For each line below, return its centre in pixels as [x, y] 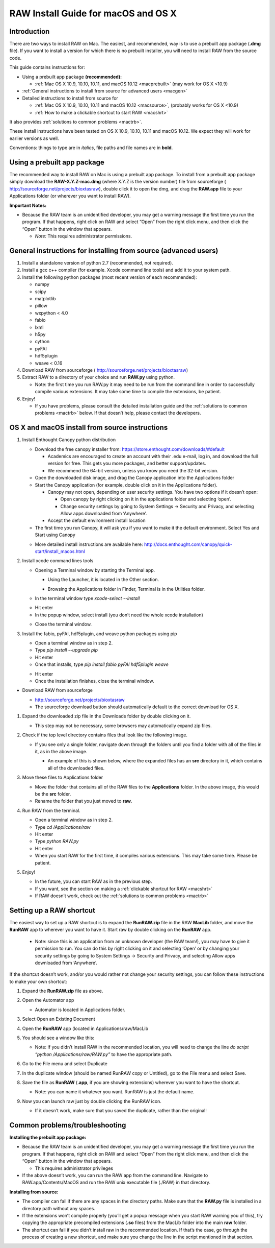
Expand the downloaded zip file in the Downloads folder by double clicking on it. [106, 716]
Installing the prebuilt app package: [48, 1137]
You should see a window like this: [58, 1038]
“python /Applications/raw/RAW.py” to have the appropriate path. [104, 1054]
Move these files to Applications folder [63, 777]
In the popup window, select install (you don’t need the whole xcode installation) [119, 615]
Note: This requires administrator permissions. [84, 236]
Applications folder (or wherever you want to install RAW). [70, 196]
